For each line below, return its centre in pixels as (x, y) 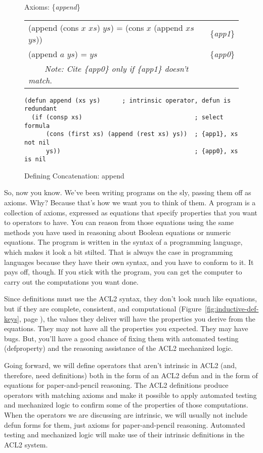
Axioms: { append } (52, 7)
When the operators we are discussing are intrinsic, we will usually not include (126, 414)
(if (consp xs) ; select (127, 117)
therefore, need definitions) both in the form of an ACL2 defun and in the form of (131, 375)
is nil (35, 160)
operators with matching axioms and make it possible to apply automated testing (130, 395)
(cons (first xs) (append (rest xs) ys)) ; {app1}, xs (142, 134)
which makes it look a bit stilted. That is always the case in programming (119, 252)
